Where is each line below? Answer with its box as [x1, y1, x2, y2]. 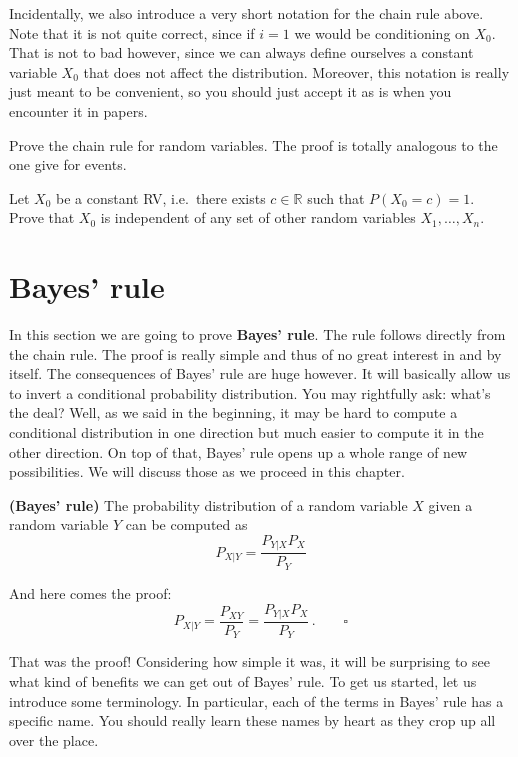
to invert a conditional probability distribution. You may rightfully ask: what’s [9, 382, 491, 403]
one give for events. [9, 154, 127, 175]
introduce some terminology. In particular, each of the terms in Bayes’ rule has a [9, 690, 504, 711]
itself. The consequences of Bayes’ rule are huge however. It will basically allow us [9, 363, 511, 384]
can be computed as [125, 514, 248, 535]
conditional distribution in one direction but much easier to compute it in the [9, 422, 484, 443]
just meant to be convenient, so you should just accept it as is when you [9, 81, 452, 102]
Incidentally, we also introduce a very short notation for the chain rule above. [9, 3, 484, 23]
